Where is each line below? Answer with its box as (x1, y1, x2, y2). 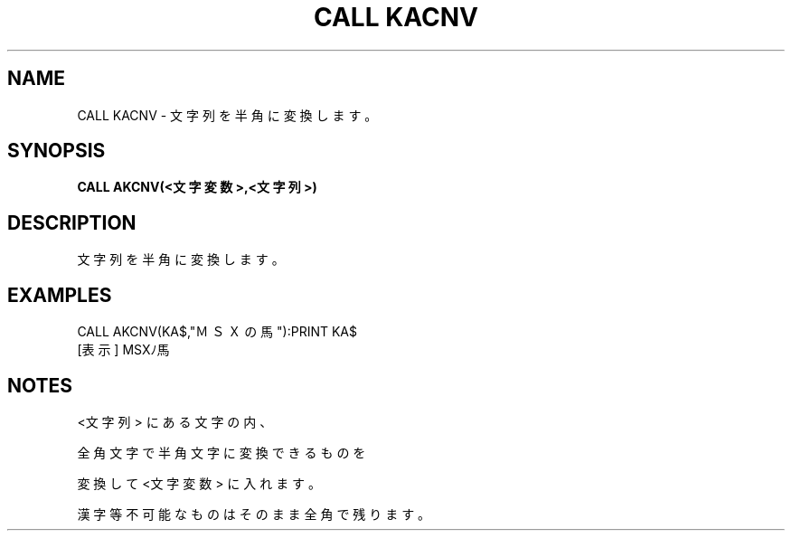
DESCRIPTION (7, 211, 137, 234)
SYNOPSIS (7, 139, 106, 163)
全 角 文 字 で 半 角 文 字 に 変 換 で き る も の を (77, 444, 366, 460)
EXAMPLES (7, 283, 112, 307)
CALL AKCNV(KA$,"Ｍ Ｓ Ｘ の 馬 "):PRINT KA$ (77, 324, 357, 340)
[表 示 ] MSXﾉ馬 (77, 342, 170, 358)
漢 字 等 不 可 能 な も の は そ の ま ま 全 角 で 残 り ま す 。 (77, 505, 431, 522)
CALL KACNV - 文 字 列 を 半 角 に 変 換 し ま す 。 (77, 107, 378, 123)
